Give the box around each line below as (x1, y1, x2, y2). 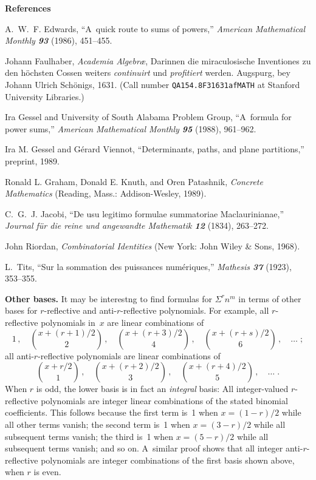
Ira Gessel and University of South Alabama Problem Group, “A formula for (5, 110, 292, 123)
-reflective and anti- (44, 304, 117, 317)
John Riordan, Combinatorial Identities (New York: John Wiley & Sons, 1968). (5, 239, 300, 252)
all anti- (5, 349, 34, 362)
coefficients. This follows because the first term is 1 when (5, 406, 218, 419)
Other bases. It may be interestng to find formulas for (5, 292, 213, 305)
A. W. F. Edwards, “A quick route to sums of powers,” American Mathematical (5, 22, 305, 35)
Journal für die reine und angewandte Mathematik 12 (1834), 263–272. (5, 219, 269, 232)
